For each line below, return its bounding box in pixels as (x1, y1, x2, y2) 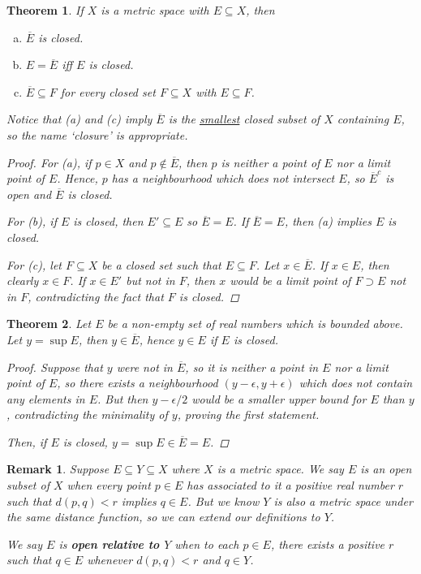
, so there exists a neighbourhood (57, 374, 218, 391)
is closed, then (73, 213, 144, 230)
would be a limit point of (230, 272, 351, 289)
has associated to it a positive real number (187, 477, 394, 494)
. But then (97, 390, 148, 407)
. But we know (187, 492, 260, 509)
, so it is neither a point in (185, 358, 319, 375)
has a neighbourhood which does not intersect (111, 170, 335, 187)
